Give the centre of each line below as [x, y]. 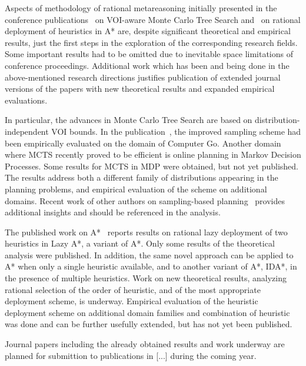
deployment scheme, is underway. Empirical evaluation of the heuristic [132, 301]
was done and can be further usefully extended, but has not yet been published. [149, 324]
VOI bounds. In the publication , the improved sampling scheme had [176, 131]
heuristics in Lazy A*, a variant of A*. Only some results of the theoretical [140, 243]
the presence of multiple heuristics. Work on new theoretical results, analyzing [146, 278]
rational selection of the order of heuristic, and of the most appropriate [133, 289]
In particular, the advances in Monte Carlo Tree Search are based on [129, 120]
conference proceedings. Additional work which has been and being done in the [147, 65]
